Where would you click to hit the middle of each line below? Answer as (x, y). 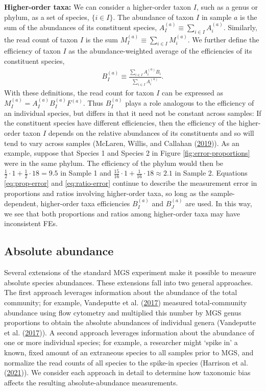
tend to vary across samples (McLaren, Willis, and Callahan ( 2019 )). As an (122, 143)
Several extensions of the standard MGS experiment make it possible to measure (130, 272)
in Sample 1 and (86, 173)
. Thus (93, 103)
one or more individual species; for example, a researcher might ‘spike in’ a (121, 342)
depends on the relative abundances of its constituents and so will (151, 133)
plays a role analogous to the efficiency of (190, 103)
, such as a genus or (227, 7)
